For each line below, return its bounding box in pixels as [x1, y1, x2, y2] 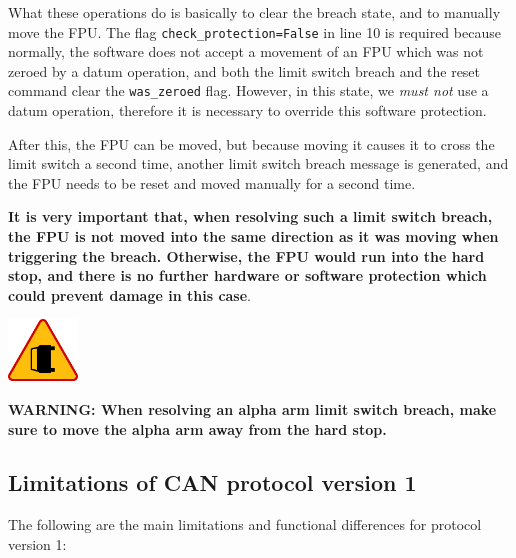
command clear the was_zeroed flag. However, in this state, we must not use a [8, 80, 489, 101]
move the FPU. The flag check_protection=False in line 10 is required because [8, 21, 501, 42]
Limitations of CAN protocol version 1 [8, 467, 417, 498]
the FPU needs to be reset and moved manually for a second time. [8, 172, 416, 193]
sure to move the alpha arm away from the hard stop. [8, 418, 387, 439]
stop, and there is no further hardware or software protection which [8, 265, 487, 286]
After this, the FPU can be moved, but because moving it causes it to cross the [8, 133, 495, 154]
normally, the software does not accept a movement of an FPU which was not [8, 41, 484, 62]
